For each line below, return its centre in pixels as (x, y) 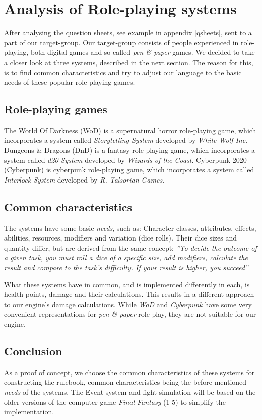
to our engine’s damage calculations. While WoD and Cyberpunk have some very (128, 304)
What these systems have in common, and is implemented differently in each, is (127, 284)
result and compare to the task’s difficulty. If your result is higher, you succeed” (126, 267)
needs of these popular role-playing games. (70, 82)
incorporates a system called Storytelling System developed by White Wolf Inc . (126, 140)
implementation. (29, 412)
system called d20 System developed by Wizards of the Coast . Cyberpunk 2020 (125, 160)
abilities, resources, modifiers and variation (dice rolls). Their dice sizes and (120, 238)
